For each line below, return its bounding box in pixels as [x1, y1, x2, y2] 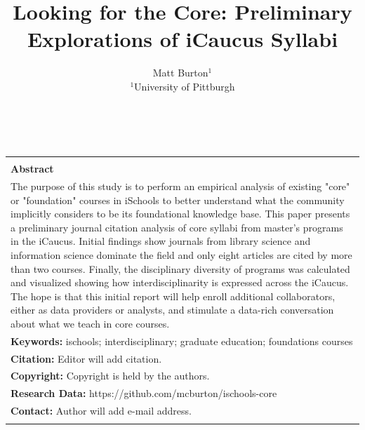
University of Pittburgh [134, 79, 235, 93]
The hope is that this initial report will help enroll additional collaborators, [11, 288, 336, 303]
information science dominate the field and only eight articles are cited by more [11, 247, 352, 262]
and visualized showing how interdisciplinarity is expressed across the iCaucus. [11, 275, 349, 290]
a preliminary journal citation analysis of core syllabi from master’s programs [11, 220, 343, 234]
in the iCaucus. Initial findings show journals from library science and [11, 234, 311, 248]
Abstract [11, 161, 54, 176]
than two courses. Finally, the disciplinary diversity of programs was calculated [11, 261, 350, 276]
